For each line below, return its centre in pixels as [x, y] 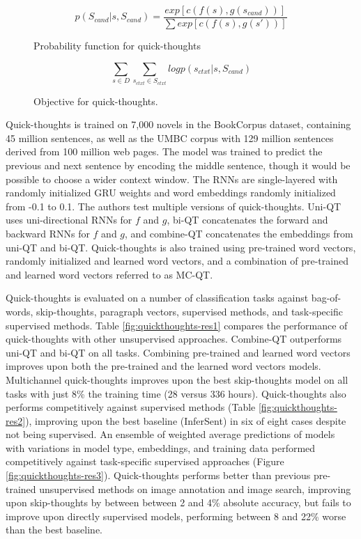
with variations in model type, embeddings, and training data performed [161, 447]
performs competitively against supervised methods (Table [131, 407]
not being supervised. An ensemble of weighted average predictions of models [170, 434]
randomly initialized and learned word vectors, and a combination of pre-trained [177, 261]
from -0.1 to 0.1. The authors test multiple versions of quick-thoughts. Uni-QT [174, 206]
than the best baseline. [54, 530]
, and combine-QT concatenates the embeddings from [239, 233]
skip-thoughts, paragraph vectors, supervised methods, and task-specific [190, 311]
